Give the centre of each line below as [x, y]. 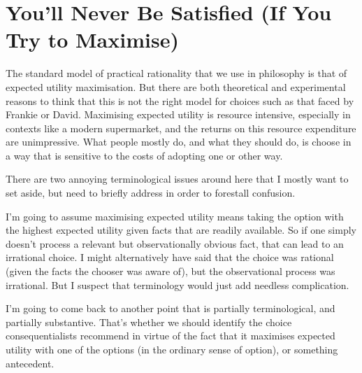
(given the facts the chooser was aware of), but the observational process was [171, 271]
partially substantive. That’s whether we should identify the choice [149, 322]
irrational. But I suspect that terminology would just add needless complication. [178, 284]
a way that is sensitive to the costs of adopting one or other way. [144, 155]
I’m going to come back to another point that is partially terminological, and [171, 308]
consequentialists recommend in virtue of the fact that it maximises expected [171, 336]
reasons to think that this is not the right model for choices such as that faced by [180, 100]
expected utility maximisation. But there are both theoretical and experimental [176, 86]
